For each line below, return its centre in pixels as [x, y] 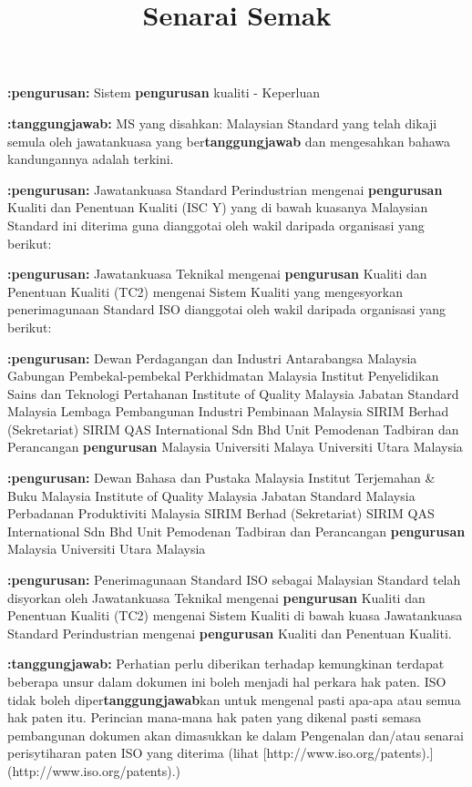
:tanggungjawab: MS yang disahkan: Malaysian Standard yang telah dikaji [222, 123]
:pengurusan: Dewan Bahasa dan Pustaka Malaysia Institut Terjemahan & [221, 478]
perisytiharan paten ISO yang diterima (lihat [133, 753]
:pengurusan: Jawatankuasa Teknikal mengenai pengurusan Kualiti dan [217, 274]
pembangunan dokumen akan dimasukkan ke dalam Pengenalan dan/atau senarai [236, 735]
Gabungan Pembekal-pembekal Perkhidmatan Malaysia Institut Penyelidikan [223, 376]
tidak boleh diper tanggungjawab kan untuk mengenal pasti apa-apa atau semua [234, 699]
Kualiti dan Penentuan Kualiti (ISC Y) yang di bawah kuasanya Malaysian [218, 207]
